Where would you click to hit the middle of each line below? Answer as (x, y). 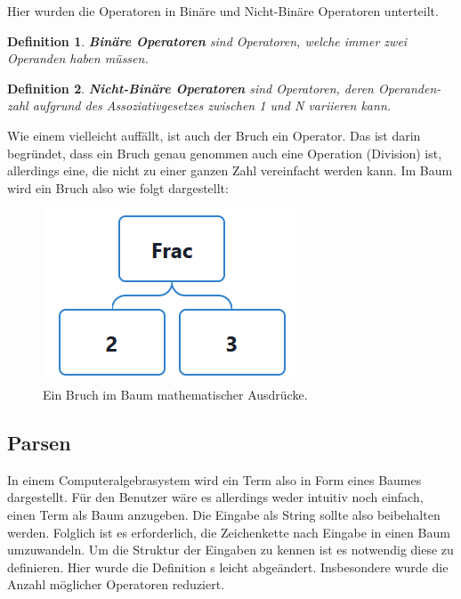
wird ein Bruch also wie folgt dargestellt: (118, 187)
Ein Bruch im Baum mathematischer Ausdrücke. (175, 394)
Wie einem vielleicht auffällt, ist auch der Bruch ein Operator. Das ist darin (214, 135)
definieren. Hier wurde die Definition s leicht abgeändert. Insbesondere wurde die (228, 567)
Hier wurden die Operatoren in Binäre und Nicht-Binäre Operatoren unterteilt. (223, 11)
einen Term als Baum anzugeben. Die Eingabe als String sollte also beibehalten (224, 514)
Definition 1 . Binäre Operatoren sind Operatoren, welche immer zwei (207, 40)
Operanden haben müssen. (78, 58)
